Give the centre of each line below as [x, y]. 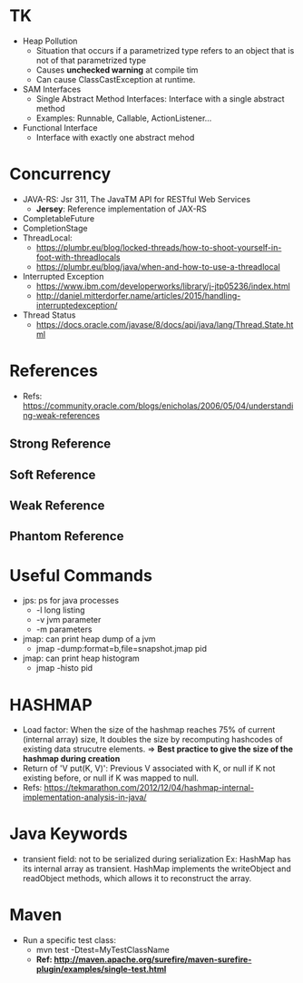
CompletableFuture [59, 218]
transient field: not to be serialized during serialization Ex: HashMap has [157, 860]
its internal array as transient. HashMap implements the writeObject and [157, 869]
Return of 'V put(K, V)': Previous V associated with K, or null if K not [149, 769]
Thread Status [49, 315]
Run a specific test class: [69, 940]
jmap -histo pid [64, 668]
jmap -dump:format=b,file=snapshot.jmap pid [121, 649]
